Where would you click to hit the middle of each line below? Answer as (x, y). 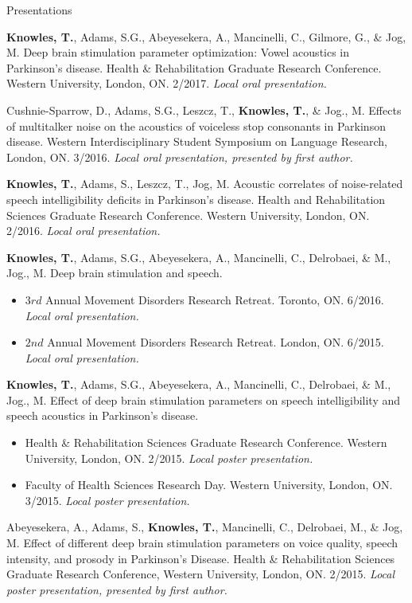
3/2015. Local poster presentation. (107, 500)
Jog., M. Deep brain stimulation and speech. (115, 273)
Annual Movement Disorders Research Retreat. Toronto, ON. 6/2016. (215, 299)
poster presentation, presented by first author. (117, 589)
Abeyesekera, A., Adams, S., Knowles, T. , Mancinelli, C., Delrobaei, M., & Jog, (205, 527)
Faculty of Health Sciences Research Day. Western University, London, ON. (209, 485)
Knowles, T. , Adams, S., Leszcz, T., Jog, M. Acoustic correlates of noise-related (205, 184)
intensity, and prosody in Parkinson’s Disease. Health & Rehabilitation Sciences (201, 558)
